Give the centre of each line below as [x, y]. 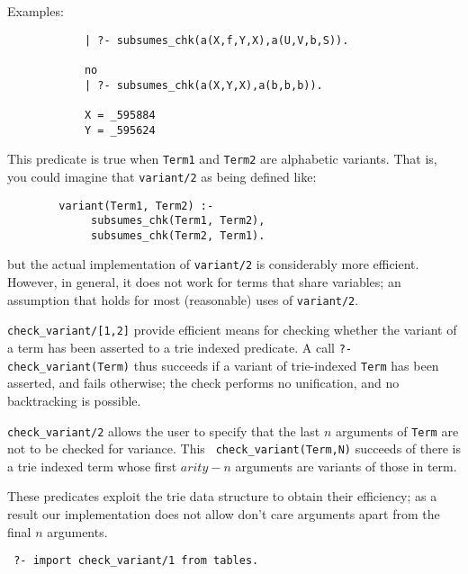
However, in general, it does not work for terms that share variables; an [204, 282]
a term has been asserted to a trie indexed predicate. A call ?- [180, 348]
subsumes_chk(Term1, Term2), [178, 221]
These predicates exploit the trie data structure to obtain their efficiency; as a [222, 496]
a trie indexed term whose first [92, 466]
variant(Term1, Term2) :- [136, 206]
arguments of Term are [397, 430]
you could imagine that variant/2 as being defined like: [162, 176]
